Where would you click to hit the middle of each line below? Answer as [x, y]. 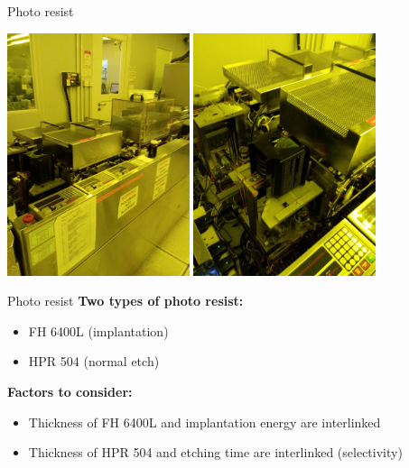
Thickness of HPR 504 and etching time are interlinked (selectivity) [215, 452]
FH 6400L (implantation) [98, 330]
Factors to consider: [70, 391]
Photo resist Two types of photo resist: [125, 301]
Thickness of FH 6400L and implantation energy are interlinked [204, 422]
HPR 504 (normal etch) [94, 361]
